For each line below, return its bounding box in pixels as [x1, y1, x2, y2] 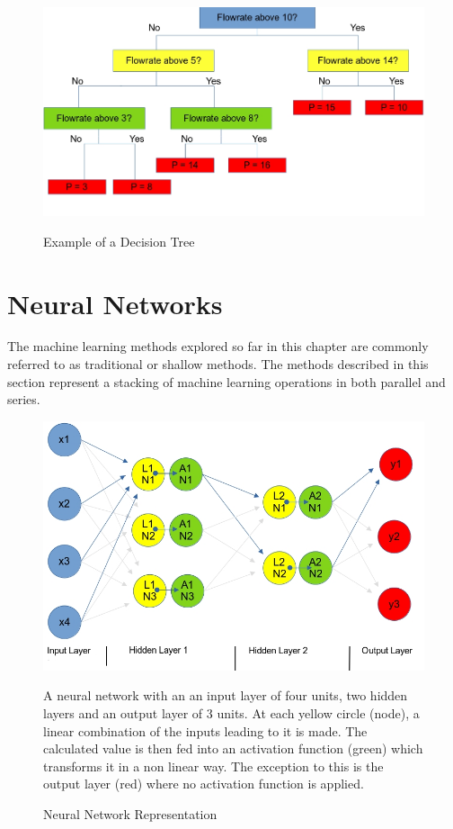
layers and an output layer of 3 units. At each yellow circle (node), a [43, 703, 420, 722]
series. [7, 390, 40, 409]
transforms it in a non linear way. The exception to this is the [43, 756, 384, 775]
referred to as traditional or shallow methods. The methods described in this [7, 355, 429, 374]
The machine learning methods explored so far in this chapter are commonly [7, 337, 429, 356]
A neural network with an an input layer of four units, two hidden [43, 686, 408, 705]
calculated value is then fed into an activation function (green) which [43, 739, 423, 758]
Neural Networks [7, 284, 223, 321]
